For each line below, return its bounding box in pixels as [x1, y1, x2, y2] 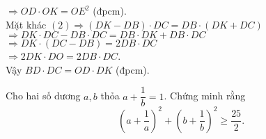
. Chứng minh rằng [164, 88, 246, 103]
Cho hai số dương [6, 88, 81, 103]
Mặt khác [6, 17, 47, 31]
